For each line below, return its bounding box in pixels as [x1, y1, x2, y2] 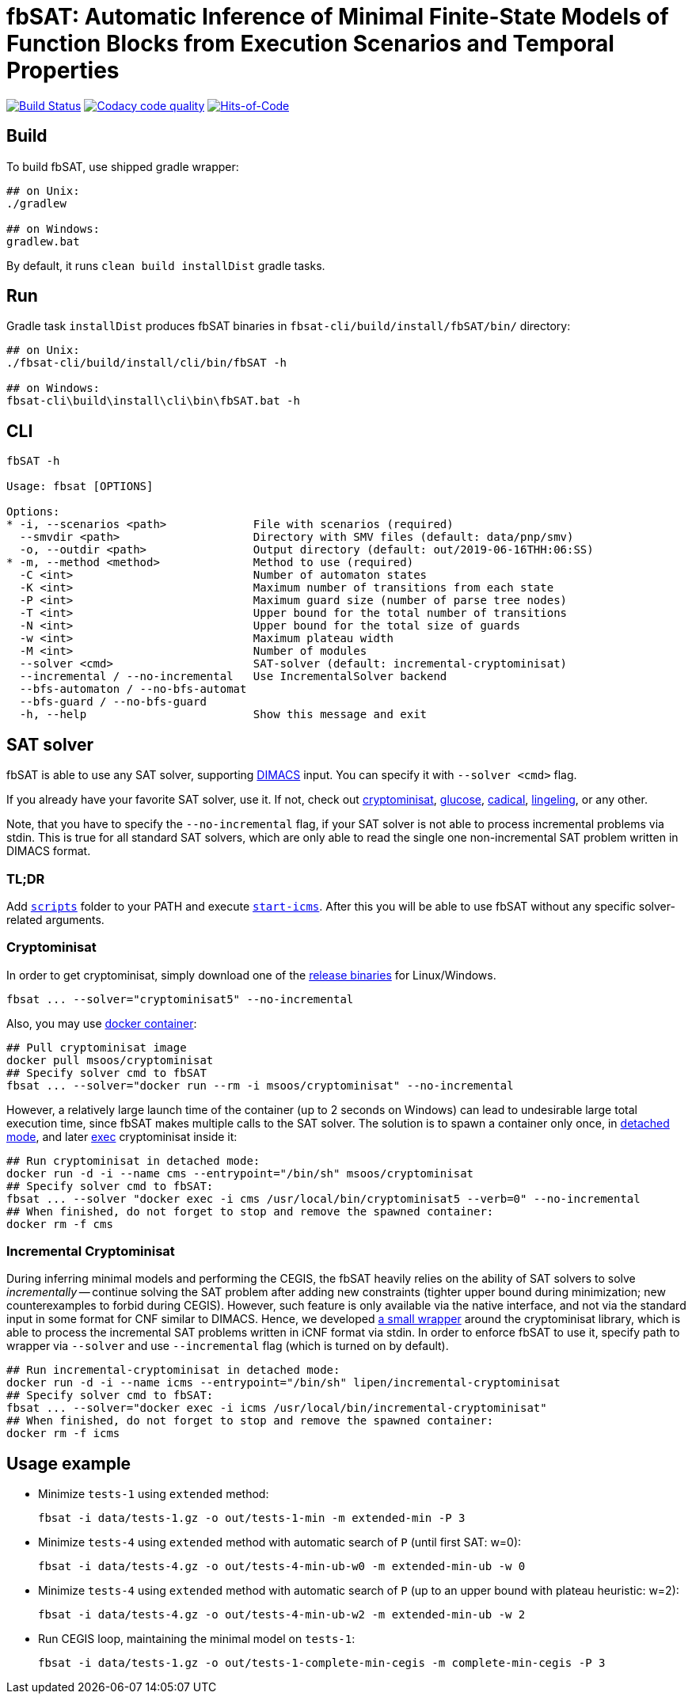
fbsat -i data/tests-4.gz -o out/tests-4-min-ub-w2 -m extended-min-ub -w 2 [38, 1608, 526, 1622]
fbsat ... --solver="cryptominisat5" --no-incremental [6, 992, 354, 1006]
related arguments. [6, 912, 105, 926]
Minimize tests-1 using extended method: [38, 1487, 269, 1501]
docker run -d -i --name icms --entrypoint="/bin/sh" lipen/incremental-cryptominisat [6, 1376, 561, 1390]
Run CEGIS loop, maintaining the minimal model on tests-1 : [38, 1632, 356, 1646]
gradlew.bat [6, 234, 80, 248]
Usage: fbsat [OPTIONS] [6, 480, 154, 493]
